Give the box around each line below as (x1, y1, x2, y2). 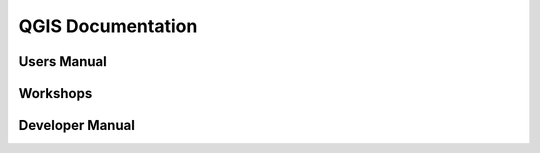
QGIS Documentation (18, 15, 198, 37)
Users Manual (18, 53, 107, 70)
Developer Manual (18, 117, 135, 134)
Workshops (18, 85, 93, 102)
